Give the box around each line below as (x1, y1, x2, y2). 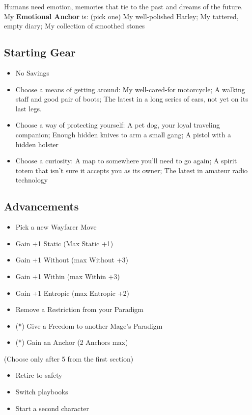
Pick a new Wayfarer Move (15, 222, 97, 232)
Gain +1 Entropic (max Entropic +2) (15, 287, 130, 298)
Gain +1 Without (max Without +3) (15, 255, 128, 265)
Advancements (4, 199, 79, 214)
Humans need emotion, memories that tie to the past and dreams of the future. (4, 1, 243, 11)
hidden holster (15, 139, 59, 149)
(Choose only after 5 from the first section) (4, 353, 134, 363)
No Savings (15, 67, 49, 78)
